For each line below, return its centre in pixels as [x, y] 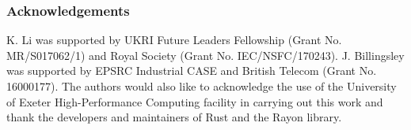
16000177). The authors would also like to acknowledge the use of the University [202, 86]
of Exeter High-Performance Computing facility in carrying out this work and [195, 101]
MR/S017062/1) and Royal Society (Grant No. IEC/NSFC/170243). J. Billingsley [205, 55]
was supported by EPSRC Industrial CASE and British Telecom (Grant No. [192, 71]
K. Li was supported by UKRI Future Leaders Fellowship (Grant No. [174, 40]
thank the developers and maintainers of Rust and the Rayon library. [174, 117]
